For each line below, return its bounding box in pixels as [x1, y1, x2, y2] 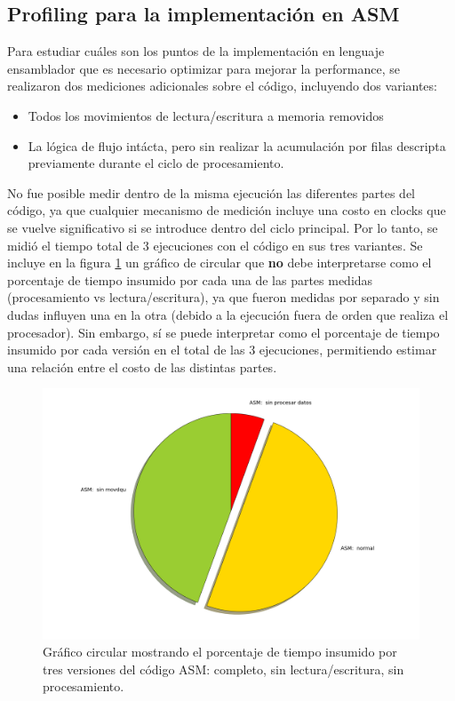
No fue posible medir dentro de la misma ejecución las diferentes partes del [7, 183, 416, 202]
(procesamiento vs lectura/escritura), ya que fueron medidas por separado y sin [7, 288, 440, 307]
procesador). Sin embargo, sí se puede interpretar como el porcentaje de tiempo [7, 323, 440, 341]
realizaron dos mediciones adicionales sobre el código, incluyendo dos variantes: [7, 76, 437, 95]
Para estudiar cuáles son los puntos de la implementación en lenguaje [7, 42, 385, 60]
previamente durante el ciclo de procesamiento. [28, 154, 284, 172]
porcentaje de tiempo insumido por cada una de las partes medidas [7, 270, 373, 289]
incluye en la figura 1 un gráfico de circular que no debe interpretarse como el [7, 253, 432, 272]
